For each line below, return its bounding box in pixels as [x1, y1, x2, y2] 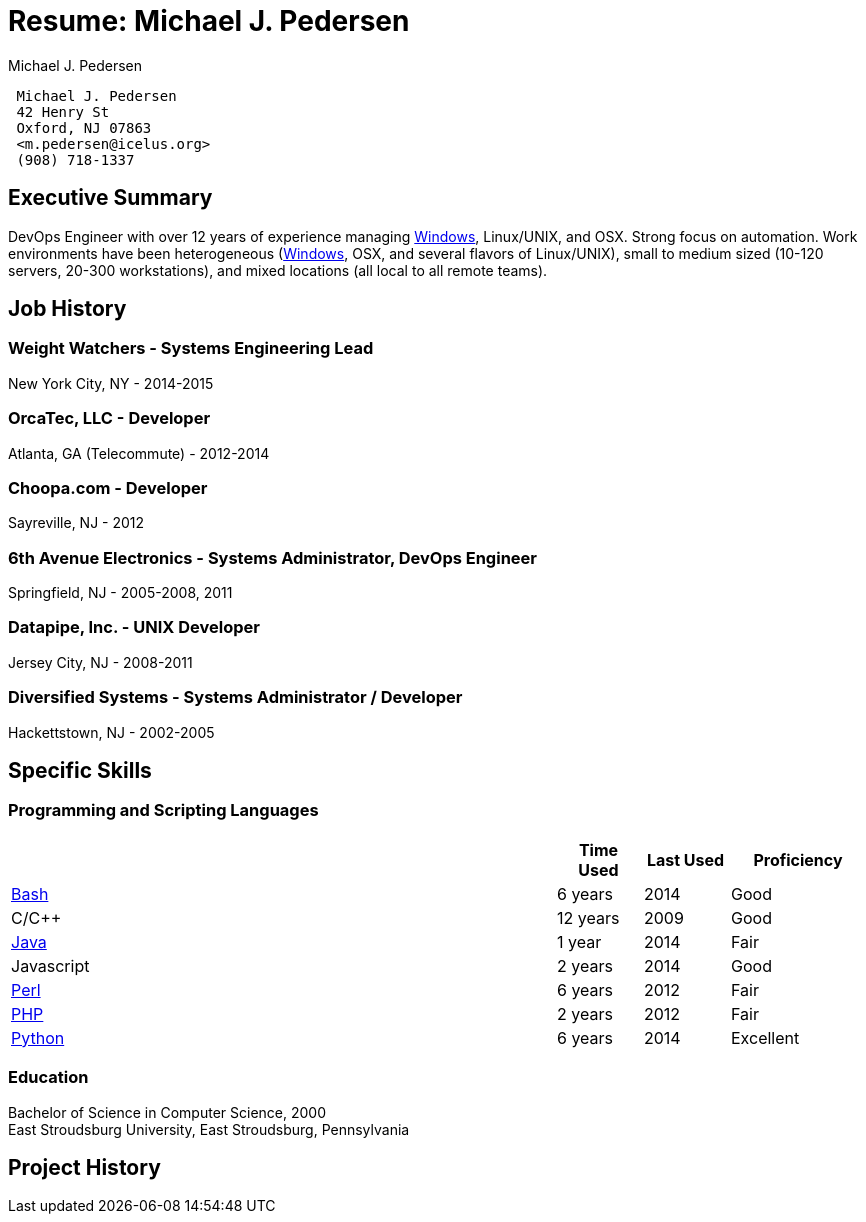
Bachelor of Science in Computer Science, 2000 [8, 1103, 326, 1121]
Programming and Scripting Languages [8, 800, 319, 821]
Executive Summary [8, 185, 213, 211]
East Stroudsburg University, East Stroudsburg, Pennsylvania [8, 1120, 410, 1138]
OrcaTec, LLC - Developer [8, 408, 211, 429]
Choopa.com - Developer [8, 477, 208, 498]
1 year [557, 931, 602, 952]
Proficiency [753, 849, 843, 870]
